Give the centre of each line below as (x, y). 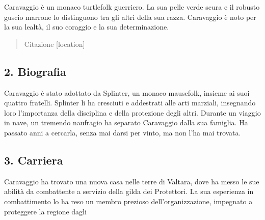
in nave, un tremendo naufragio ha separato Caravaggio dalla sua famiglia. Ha (126, 122)
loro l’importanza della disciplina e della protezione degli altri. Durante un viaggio (132, 112)
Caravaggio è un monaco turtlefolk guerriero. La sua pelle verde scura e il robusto (132, 7)
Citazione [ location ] (55, 44)
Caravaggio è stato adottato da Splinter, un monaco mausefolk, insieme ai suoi (127, 92)
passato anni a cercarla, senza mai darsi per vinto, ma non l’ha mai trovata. (123, 132)
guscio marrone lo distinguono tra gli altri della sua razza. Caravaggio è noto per (130, 17)
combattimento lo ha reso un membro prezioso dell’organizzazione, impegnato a (128, 201)
